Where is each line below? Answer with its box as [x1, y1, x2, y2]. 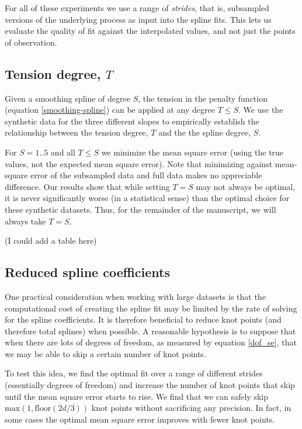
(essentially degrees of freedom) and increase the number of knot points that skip [5, 379, 295, 391]
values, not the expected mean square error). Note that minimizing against [5, 157, 273, 169]
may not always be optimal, [196, 180, 296, 192]
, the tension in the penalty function [138, 92, 268, 104]
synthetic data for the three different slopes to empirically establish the [5, 115, 259, 127]
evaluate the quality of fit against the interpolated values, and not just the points [5, 25, 296, 37]
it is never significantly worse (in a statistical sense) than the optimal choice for [5, 192, 290, 204]
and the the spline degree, [158, 126, 251, 139]
